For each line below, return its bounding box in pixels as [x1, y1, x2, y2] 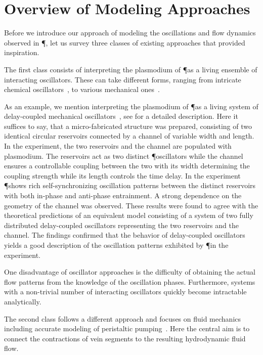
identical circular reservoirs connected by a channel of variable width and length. [4, 130, 254, 141]
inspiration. [4, 47, 39, 58]
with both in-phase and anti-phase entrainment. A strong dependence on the [4, 190, 242, 201]
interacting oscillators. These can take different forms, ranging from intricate [4, 74, 241, 84]
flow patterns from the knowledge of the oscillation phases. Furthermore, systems [4, 276, 255, 287]
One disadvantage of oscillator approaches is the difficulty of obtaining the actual [4, 267, 256, 277]
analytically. [4, 296, 41, 306]
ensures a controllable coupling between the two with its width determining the [4, 160, 250, 171]
